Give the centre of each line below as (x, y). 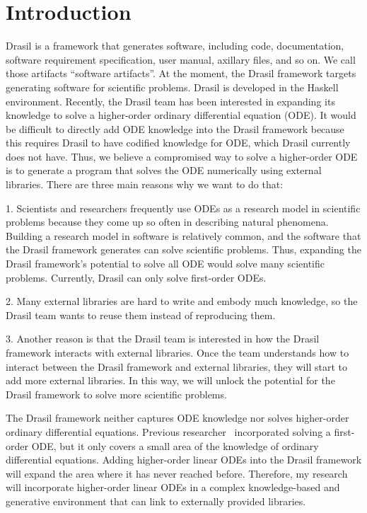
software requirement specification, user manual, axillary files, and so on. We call (181, 59)
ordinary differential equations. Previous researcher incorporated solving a (168, 431)
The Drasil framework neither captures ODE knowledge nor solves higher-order (177, 418)
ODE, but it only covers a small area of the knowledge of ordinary (175, 445)
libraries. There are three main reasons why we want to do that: (145, 184)
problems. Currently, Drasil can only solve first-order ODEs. (136, 277)
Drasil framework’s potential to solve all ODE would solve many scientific (165, 264)
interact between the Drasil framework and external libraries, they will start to (176, 366)
